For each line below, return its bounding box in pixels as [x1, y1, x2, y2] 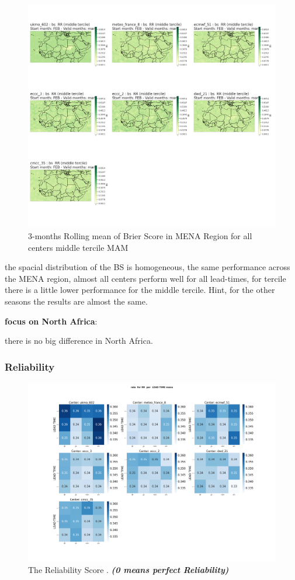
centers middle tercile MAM [28, 241, 129, 253]
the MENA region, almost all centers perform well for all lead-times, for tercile [5, 272, 286, 284]
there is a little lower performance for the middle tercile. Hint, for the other [5, 284, 275, 296]
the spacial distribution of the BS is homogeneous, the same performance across [5, 261, 290, 273]
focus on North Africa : [5, 315, 98, 327]
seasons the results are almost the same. [5, 295, 148, 307]
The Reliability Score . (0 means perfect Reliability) [28, 563, 229, 575]
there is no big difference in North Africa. [5, 334, 153, 347]
